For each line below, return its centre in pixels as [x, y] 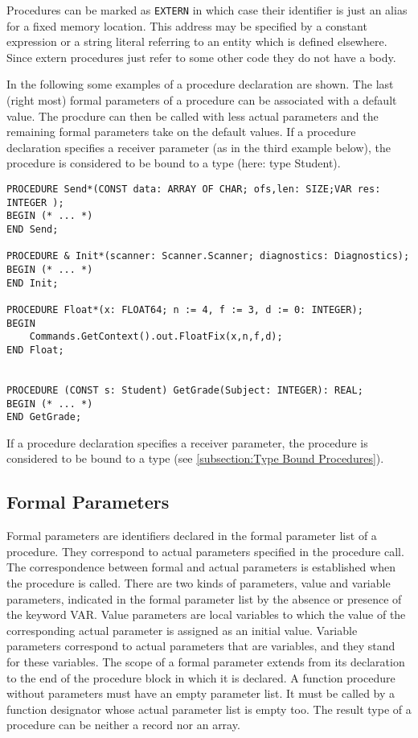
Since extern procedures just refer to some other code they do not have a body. [201, 57]
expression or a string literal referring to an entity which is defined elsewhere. [197, 41]
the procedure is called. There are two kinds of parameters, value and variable [199, 582]
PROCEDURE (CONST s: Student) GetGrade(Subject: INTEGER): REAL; [185, 390]
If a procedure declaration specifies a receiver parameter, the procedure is [187, 442]
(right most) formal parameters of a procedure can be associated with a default [202, 100]
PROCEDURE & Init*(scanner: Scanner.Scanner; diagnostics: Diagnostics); [208, 256]
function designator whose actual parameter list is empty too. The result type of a [209, 709]
